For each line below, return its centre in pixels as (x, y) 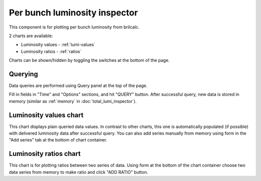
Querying (23, 74)
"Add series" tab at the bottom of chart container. (58, 140)
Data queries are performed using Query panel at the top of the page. (78, 86)
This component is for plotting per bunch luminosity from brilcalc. (74, 27)
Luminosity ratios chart (45, 154)
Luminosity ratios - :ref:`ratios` (51, 51)
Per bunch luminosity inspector (73, 13)
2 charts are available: (31, 36)
